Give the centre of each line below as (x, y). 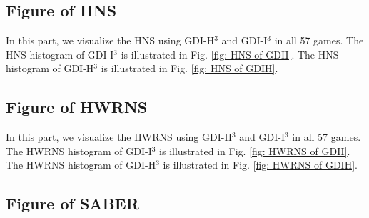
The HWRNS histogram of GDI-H (81, 165)
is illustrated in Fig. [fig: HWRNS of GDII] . (255, 150)
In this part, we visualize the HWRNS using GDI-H (119, 137)
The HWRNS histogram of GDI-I (79, 150)
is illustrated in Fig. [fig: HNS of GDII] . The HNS (230, 54)
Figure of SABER (72, 203)
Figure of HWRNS (77, 107)
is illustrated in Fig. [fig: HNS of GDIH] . (189, 68)
